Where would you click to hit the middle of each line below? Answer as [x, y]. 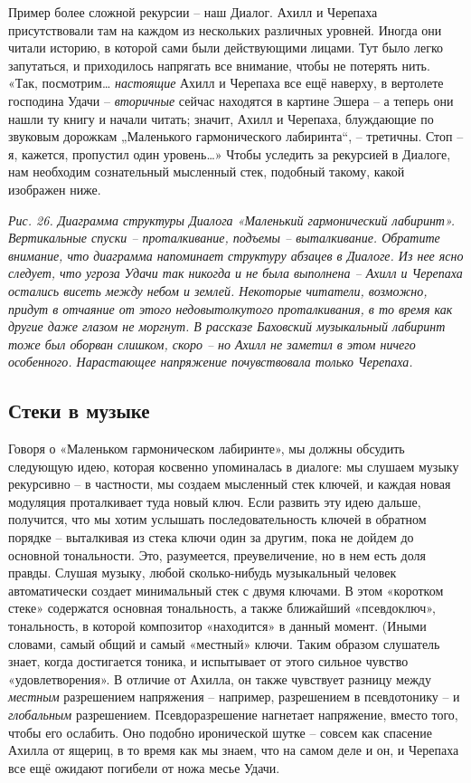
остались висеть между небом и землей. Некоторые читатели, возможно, [218, 290]
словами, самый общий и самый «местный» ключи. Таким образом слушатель [224, 643]
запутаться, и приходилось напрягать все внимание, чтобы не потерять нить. [219, 65]
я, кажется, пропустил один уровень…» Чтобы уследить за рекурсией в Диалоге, [230, 153]
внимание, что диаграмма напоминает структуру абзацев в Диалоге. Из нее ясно [236, 255]
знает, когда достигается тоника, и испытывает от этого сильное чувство [208, 661]
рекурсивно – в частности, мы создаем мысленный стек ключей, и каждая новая [230, 484]
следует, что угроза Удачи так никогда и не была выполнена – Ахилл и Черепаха [235, 273]
